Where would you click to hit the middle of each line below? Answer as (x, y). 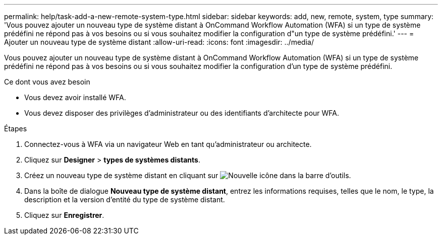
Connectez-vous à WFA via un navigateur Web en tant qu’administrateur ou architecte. (168, 144)
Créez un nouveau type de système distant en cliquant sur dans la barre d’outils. (188, 175)
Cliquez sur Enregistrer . (64, 215)
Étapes (16, 129)
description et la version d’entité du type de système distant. (125, 200)
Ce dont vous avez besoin (47, 82)
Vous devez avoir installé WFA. (75, 97)
